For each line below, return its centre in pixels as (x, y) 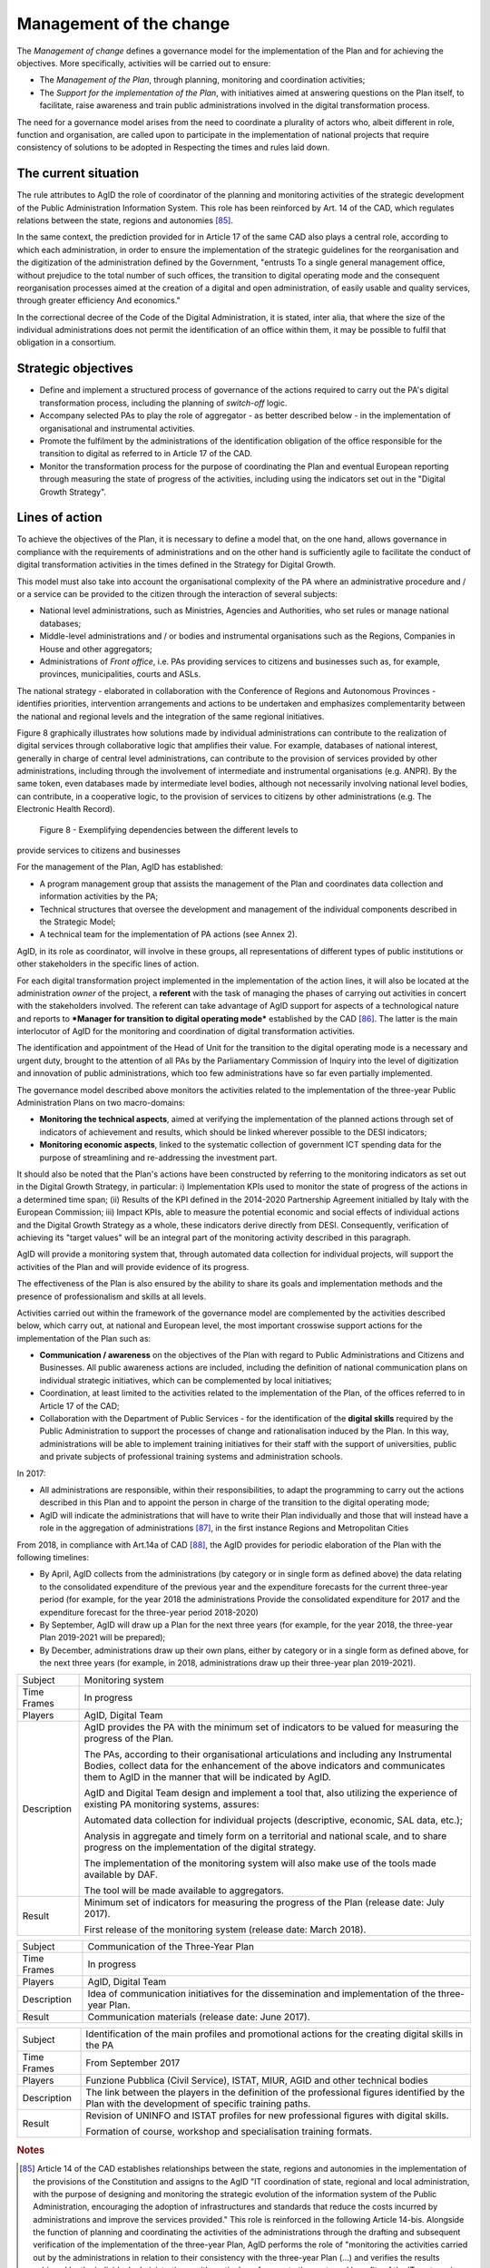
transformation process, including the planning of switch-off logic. (163, 403)
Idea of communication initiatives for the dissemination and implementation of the (261, 1994)
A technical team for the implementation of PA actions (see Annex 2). (169, 934)
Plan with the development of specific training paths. (198, 2104)
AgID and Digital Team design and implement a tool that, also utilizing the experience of (271, 1794)
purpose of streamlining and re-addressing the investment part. (158, 1158)
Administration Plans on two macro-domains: (101, 1103)
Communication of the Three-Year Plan (171, 1947)
